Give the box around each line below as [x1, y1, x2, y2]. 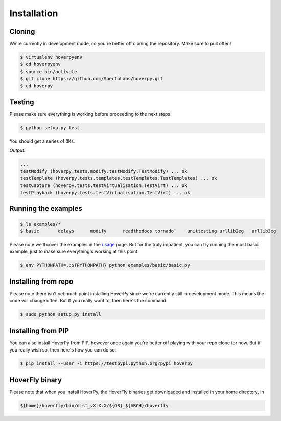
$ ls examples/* [20, 221, 61, 227]
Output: [9, 147, 26, 153]
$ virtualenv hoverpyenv [20, 54, 83, 60]
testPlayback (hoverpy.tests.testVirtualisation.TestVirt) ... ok [20, 190, 190, 196]
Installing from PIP [9, 326, 69, 335]
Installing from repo [9, 277, 74, 286]
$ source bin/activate [20, 68, 77, 74]
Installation [9, 8, 58, 19]
